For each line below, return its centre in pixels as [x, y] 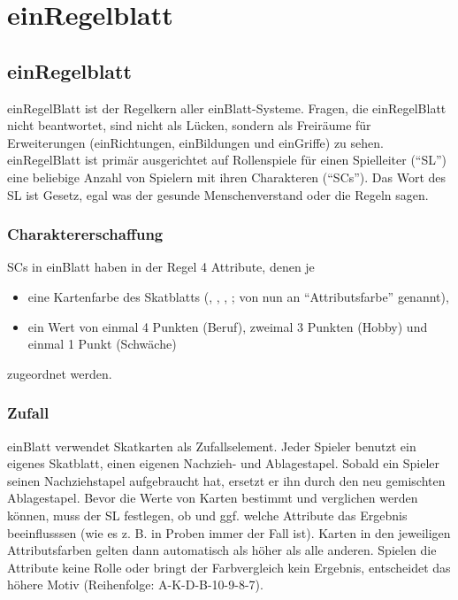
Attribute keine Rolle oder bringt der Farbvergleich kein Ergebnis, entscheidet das [229, 567]
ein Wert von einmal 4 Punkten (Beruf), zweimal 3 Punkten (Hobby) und [228, 326]
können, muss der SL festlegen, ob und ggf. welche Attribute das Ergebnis [207, 515]
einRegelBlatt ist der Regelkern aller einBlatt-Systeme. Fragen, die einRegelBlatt [227, 108]
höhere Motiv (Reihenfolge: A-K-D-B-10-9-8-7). [135, 585]
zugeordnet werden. [60, 373]
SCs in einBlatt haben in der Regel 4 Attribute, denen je [161, 267]
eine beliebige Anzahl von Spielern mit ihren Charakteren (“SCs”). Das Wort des [227, 177]
